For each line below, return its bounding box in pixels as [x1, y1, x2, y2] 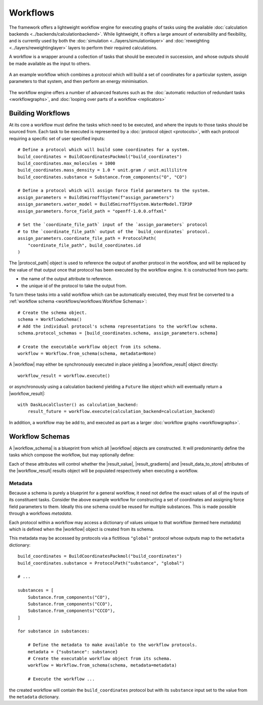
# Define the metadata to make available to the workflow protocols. [27, 642, 198, 648]
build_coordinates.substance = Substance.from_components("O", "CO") [18, 174, 188, 180]
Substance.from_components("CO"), [27, 594, 111, 600]
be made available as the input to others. [9, 60, 91, 66]
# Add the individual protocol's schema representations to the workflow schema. [18, 323, 218, 329]
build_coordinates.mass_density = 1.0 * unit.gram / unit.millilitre [18, 167, 188, 173]
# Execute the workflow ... [27, 676, 95, 682]
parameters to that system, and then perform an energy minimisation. [9, 78, 149, 84]
